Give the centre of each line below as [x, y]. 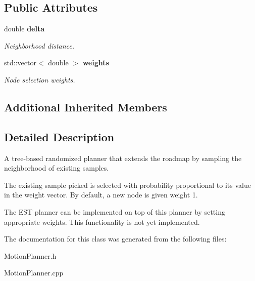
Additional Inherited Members [86, 107]
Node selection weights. [40, 79]
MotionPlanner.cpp [34, 273]
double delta [24, 29]
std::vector [20, 63]
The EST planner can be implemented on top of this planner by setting [115, 211]
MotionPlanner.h [30, 255]
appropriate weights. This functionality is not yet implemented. [102, 222]
